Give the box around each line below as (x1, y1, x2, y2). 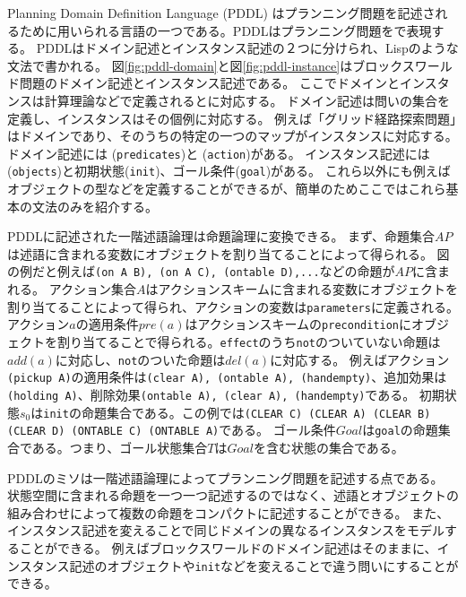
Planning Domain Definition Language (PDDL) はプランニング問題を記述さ (7, 4, 436, 22)
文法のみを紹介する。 (31, 196, 158, 215)
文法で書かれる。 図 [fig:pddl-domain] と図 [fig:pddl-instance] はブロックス (7, 56, 415, 74)
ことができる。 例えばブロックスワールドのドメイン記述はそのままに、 (19, 538, 437, 557)
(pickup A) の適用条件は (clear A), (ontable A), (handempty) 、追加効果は (7, 368, 447, 386)
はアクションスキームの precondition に (185, 315, 412, 333)
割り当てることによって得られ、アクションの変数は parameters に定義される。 (7, 297, 459, 316)
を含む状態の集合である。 (253, 437, 404, 456)
